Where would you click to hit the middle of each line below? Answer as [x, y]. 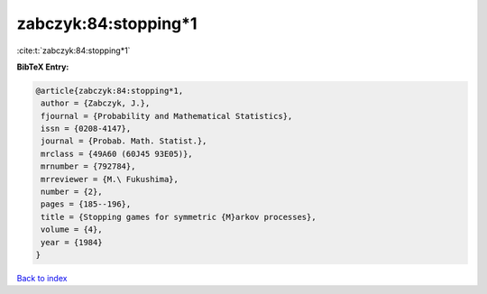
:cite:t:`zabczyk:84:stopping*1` [74, 51]
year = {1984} [72, 242]
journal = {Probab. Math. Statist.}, [124, 141]
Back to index [42, 278]
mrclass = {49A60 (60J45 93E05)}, [117, 154]
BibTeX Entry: [43, 67]
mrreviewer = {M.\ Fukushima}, [110, 179]
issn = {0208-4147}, [86, 129]
